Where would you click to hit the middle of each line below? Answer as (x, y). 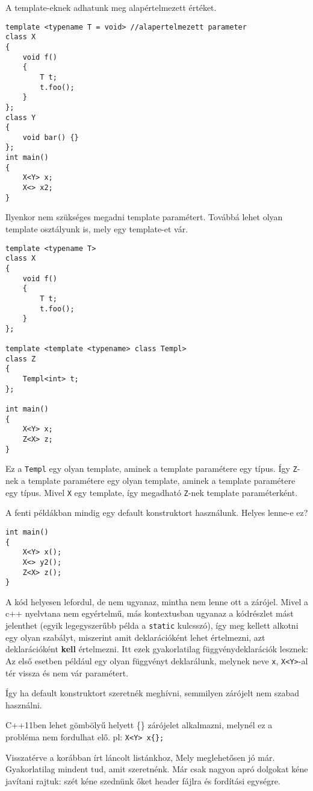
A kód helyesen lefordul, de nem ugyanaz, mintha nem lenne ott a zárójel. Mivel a (157, 601)
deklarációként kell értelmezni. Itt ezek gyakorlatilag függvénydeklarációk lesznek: (157, 649)
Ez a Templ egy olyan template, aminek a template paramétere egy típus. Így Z (151, 469)
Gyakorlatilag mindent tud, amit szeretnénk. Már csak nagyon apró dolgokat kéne (157, 769)
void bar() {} (51, 137)
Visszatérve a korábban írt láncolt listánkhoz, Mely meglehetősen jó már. (140, 757)
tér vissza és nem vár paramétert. (67, 672)
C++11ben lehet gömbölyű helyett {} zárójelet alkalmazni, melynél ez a (139, 725)
